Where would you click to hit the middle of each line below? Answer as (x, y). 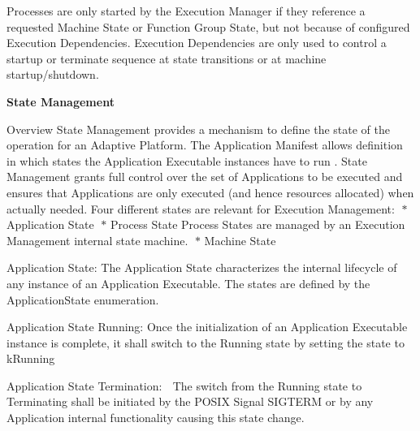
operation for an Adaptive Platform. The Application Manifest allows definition (205, 145)
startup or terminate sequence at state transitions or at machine (167, 58)
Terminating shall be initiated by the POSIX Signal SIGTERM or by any (190, 401)
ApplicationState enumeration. (83, 299)
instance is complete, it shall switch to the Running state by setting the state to (206, 342)
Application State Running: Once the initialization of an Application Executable (207, 327)
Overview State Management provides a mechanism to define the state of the (198, 129)
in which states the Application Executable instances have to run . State (187, 160)
